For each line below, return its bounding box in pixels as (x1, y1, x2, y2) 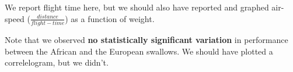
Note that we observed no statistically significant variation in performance (5, 33, 288, 45)
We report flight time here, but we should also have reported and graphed (5, 1, 269, 13)
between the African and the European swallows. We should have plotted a (5, 45, 273, 57)
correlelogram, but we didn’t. (5, 56, 109, 69)
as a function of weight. (71, 12, 155, 24)
